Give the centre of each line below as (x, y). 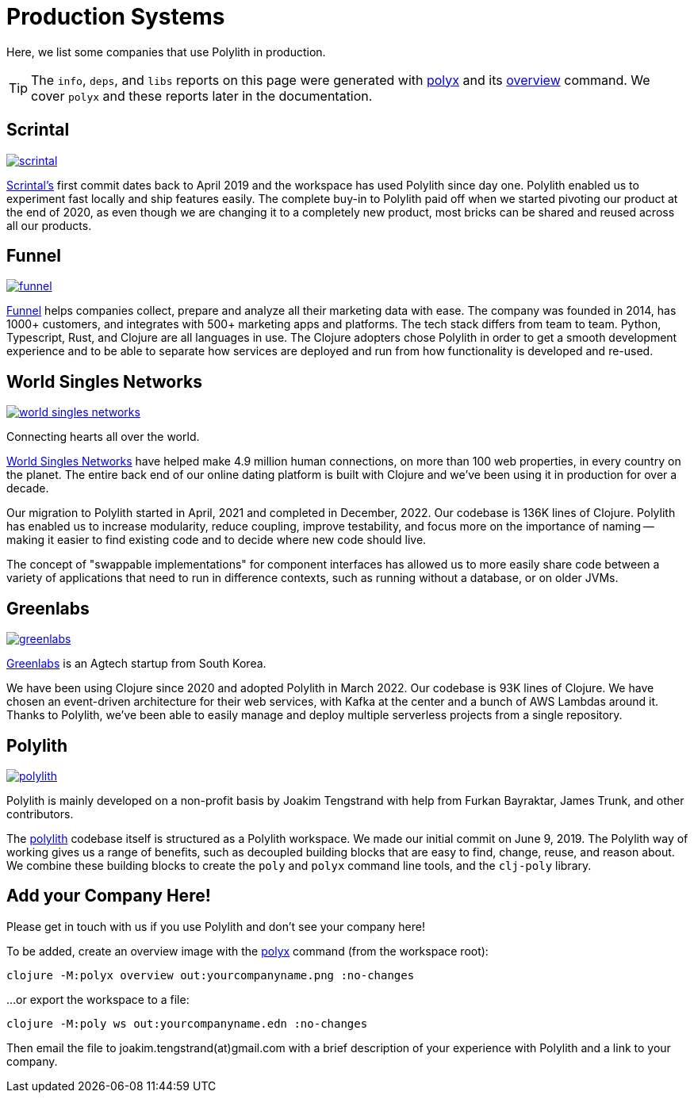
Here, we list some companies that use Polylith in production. (166, 52)
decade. (28, 488)
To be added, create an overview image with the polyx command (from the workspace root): (247, 951)
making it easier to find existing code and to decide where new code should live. (217, 540)
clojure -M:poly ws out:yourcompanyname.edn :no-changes (187, 1023)
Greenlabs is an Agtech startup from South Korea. (136, 664)
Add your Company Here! (109, 896)
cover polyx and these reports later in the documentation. (202, 96)
